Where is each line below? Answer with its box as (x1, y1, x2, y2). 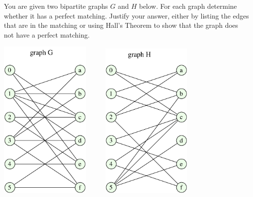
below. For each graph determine (139, 1, 237, 11)
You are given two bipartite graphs (4, 1, 108, 11)
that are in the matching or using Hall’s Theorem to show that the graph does (4, 20, 238, 30)
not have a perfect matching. (4, 29, 90, 39)
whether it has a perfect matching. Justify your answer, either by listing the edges (4, 10, 249, 20)
